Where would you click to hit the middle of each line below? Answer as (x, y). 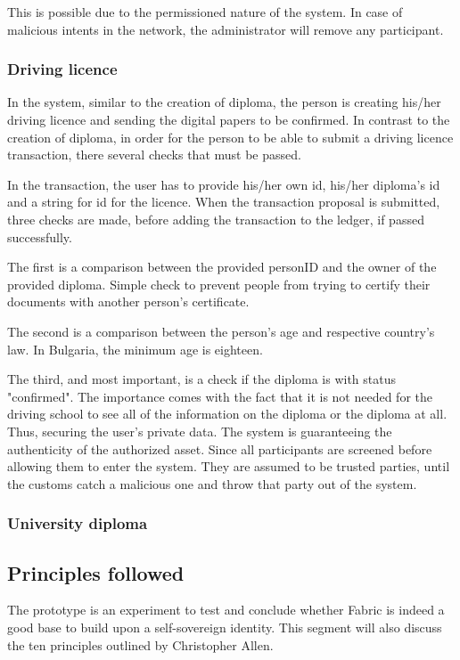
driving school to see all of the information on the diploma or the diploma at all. (227, 414)
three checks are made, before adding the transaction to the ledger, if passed (216, 219)
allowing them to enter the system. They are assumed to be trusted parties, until (229, 466)
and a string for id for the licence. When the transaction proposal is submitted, (224, 202)
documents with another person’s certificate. (128, 301)
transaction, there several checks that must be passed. (154, 155)
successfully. (40, 236)
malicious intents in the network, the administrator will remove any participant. (226, 29)
